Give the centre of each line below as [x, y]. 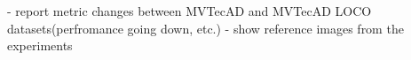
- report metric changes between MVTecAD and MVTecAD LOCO [190, 11]
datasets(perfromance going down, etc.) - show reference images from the [205, 28]
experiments [40, 45]
